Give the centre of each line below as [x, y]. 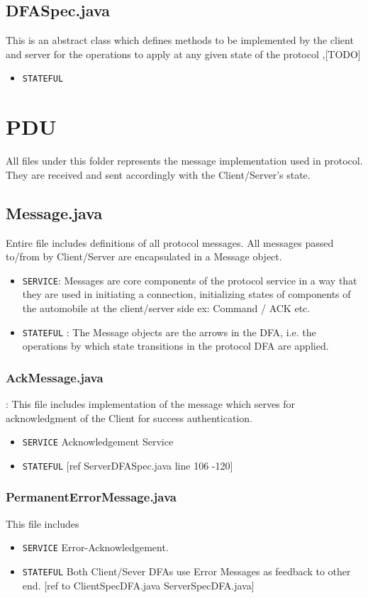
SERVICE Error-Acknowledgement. [95, 547]
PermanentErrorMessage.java [91, 497]
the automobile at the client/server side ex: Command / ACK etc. [166, 308]
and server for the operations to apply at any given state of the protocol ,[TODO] [183, 54]
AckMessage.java [55, 377]
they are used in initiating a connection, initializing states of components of [186, 294]
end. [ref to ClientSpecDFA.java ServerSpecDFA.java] [138, 585]
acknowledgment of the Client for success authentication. [129, 417]
